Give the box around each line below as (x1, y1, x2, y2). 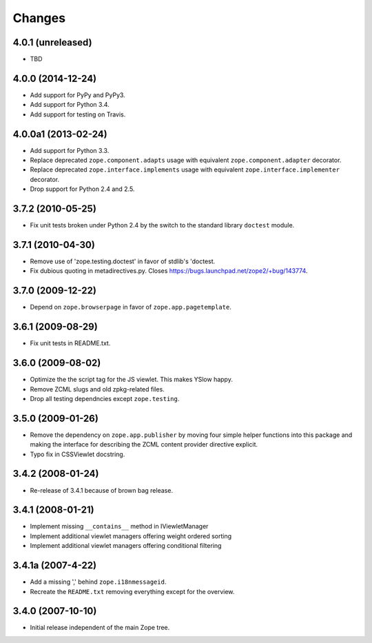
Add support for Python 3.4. (30, 101, 110, 109)
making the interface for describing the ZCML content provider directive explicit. (30, 440, 258, 449)
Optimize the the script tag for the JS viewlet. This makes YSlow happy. (30, 376, 234, 384)
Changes (12, 10, 65, 25)
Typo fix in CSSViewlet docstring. (30, 450, 125, 458)
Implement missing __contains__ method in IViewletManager (30, 522, 209, 531)
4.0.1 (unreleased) (12, 37, 92, 48)
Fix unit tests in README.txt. (30, 339, 111, 347)
